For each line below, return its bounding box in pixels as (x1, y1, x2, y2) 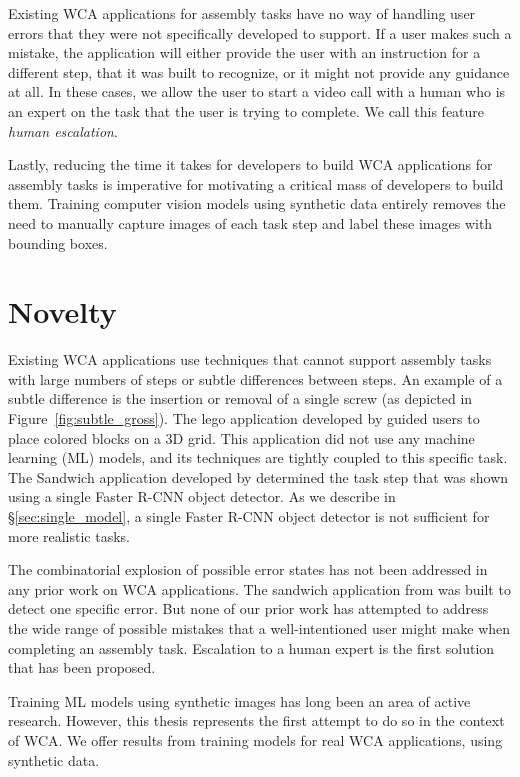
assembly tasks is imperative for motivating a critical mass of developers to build (8, 173, 504, 194)
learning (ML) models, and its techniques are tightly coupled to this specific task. (8, 447, 508, 468)
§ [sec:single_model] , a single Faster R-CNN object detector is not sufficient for (8, 506, 490, 526)
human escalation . (8, 120, 118, 141)
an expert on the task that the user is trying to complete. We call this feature (8, 100, 485, 121)
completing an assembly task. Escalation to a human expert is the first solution (8, 637, 495, 658)
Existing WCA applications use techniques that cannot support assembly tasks (8, 349, 492, 370)
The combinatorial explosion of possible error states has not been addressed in (8, 559, 488, 580)
